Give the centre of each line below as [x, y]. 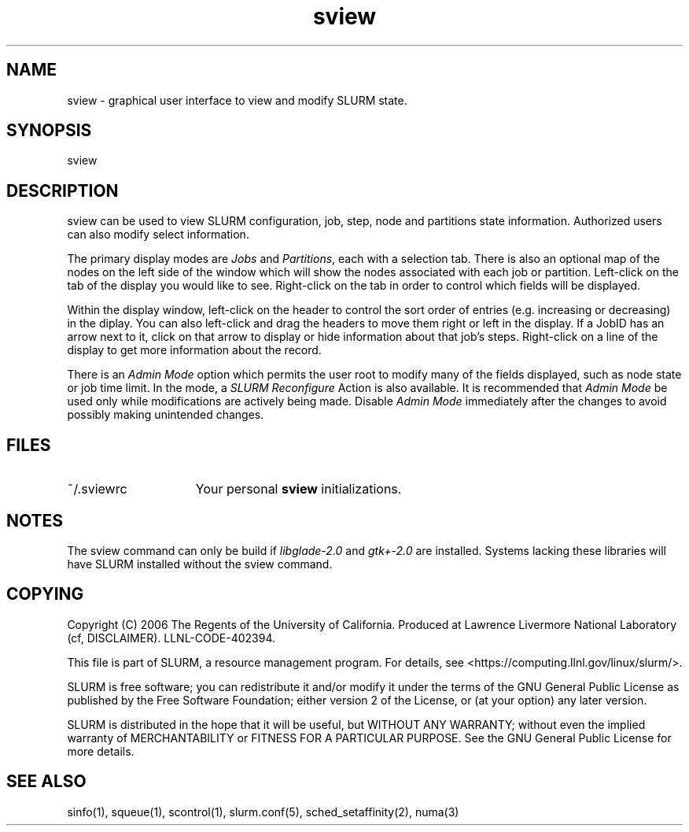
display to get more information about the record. [194, 350]
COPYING [45, 594]
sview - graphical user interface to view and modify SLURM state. [237, 100]
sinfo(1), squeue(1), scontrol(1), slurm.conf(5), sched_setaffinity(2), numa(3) [263, 812]
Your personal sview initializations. [298, 489]
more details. [101, 751]
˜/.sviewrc [97, 489]
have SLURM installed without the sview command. [200, 564]
